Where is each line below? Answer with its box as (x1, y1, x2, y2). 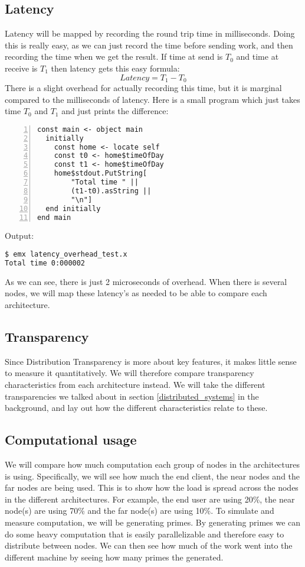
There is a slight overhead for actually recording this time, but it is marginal (5, 82, 282, 94)
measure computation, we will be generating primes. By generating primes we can (5, 516, 301, 528)
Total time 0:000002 (5, 258, 86, 267)
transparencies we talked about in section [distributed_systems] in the (5, 390, 259, 402)
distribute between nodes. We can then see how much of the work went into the (5, 539, 293, 552)
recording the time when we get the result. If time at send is (5, 50, 223, 63)
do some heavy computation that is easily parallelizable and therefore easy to (5, 527, 284, 540)
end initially (45, 204, 101, 213)
